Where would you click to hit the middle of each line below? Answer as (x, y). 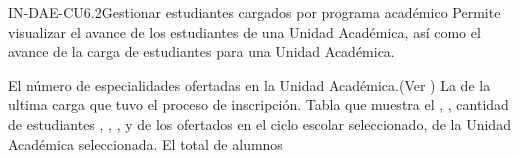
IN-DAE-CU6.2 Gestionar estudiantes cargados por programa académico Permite (254, 12)
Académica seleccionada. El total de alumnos (145, 143)
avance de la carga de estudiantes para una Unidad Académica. (201, 51)
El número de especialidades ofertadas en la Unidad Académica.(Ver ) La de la (249, 84)
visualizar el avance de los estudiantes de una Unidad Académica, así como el (244, 31)
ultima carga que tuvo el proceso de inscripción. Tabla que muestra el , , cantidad (258, 104)
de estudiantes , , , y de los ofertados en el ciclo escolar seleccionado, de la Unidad (259, 123)
